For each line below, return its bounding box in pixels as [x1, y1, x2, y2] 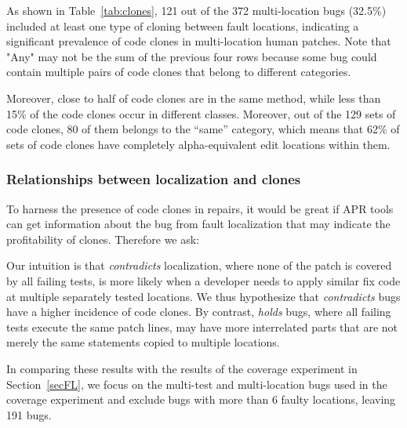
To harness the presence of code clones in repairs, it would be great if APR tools [6, 200, 394, 216]
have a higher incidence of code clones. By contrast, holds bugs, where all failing [6, 303, 391, 320]
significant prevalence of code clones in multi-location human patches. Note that [6, 33, 391, 49]
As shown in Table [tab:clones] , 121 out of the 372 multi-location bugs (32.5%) [6, 2, 387, 18]
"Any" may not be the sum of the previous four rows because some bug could [6, 48, 377, 64]
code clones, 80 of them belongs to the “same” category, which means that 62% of [6, 121, 400, 137]
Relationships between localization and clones [6, 169, 301, 189]
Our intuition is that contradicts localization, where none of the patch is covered [6, 257, 392, 274]
